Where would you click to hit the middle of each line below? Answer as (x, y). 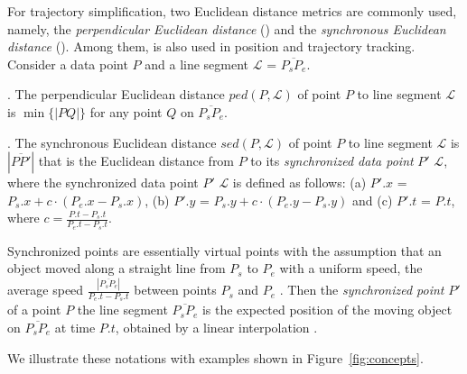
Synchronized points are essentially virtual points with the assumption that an (224, 250)
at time (75, 327)
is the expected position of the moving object (327, 310)
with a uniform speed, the (351, 268)
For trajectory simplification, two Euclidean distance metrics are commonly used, (232, 11)
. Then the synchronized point (362, 290)
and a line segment (197, 64)
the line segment (122, 310)
